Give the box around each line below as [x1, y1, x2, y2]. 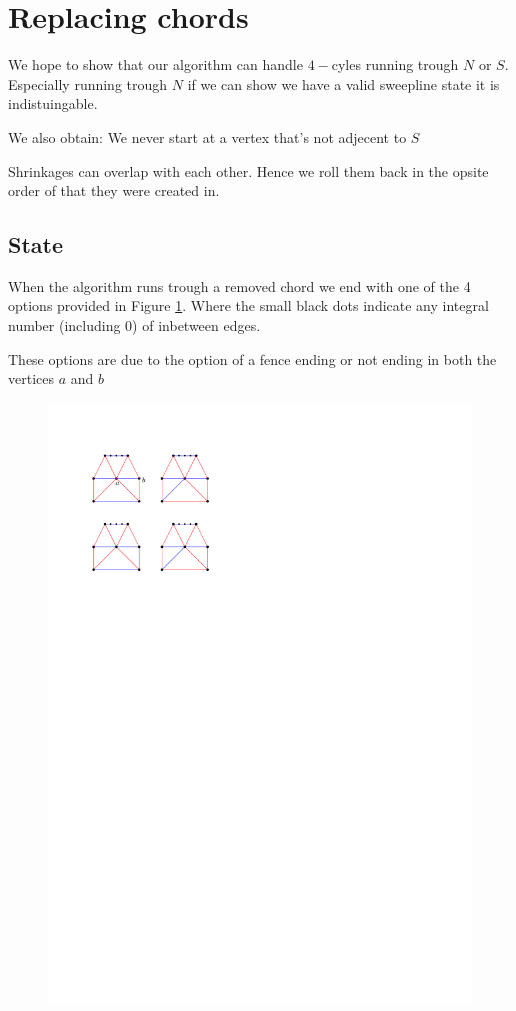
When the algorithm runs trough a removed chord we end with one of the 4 [8, 275, 471, 296]
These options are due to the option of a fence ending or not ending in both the [8, 348, 497, 369]
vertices [8, 368, 54, 389]
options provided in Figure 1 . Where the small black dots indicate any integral [8, 295, 489, 316]
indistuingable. [8, 93, 98, 114]
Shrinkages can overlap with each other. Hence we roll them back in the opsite [8, 160, 489, 181]
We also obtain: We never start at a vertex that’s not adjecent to [8, 126, 407, 147]
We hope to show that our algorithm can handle [8, 54, 303, 75]
